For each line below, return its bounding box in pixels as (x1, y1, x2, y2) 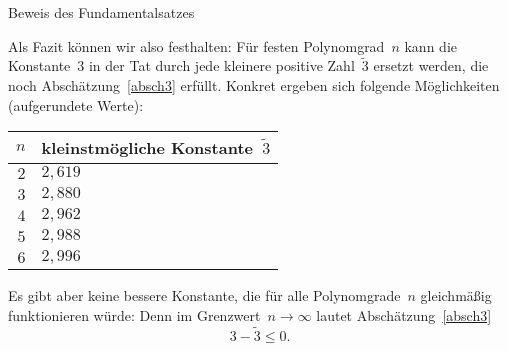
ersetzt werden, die (373, 55, 489, 76)
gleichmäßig (420, 285, 492, 306)
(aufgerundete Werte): (8, 94, 144, 115)
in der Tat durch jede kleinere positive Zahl (88, 55, 355, 76)
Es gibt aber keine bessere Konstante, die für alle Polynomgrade (8, 285, 401, 306)
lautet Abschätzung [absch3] (316, 304, 492, 325)
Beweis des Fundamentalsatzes (8, 2, 195, 22)
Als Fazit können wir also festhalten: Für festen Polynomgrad (8, 35, 385, 56)
